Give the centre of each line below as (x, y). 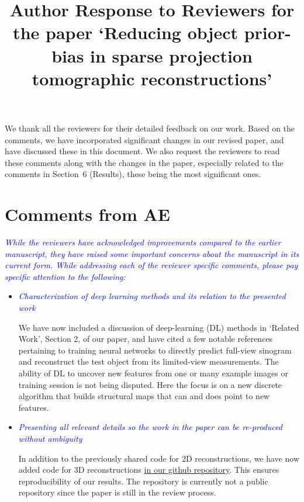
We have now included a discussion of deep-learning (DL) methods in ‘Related (159, 327)
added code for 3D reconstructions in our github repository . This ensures (149, 470)
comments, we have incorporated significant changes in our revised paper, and (144, 139)
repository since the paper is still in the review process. (117, 492)
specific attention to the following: (65, 276)
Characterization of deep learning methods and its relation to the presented (152, 296)
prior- (267, 32)
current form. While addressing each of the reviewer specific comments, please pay (151, 265)
